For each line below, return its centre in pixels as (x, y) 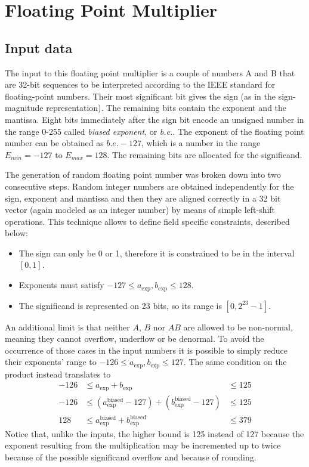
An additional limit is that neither (67, 327)
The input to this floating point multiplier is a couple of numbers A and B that (150, 72)
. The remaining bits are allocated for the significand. (205, 154)
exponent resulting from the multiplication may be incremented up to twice (143, 445)
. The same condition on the (235, 362)
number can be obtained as (54, 143)
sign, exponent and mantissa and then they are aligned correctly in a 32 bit (143, 198)
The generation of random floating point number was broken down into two (143, 174)
